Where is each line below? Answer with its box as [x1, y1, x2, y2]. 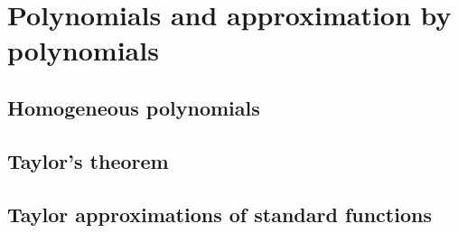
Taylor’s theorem [7, 146, 169, 174]
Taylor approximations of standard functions [7, 200, 432, 228]
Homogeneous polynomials [7, 93, 260, 121]
